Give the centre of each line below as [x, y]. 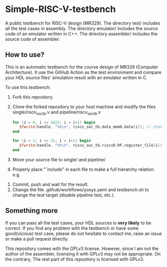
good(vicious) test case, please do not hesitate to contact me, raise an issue [83, 233]
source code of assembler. [33, 39]
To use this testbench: [28, 87]
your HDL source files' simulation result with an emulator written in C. [77, 77]
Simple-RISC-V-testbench [61, 9]
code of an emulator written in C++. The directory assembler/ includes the [82, 34]
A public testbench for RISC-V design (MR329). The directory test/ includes [83, 23]
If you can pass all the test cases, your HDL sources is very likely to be [78, 223]
